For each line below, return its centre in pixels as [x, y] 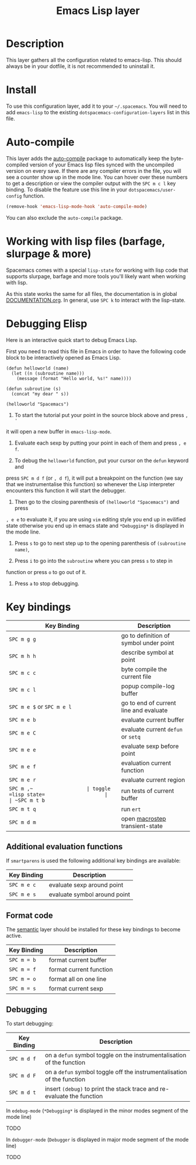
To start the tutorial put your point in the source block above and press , [101, 415]
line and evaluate [144, 710]
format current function [81, 969]
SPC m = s [22, 989]
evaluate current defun [152, 729]
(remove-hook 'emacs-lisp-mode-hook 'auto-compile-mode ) [77, 206]
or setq [131, 736]
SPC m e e [22, 750]
